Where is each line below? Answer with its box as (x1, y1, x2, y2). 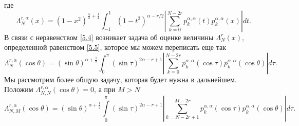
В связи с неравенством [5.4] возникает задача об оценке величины (4, 31, 214, 42)
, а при (94, 84, 116, 95)
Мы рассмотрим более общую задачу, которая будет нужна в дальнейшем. (4, 74, 237, 84)
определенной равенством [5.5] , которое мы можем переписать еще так (4, 42, 227, 52)
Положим (4, 84, 33, 95)
